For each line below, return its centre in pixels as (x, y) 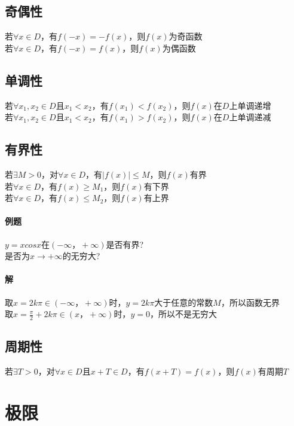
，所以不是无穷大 (183, 314)
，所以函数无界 (250, 302)
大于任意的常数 (184, 302)
